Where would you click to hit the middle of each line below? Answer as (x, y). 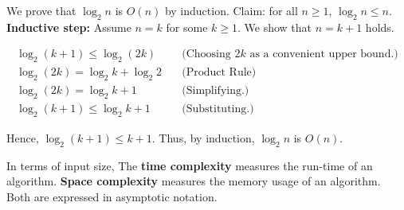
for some (187, 27)
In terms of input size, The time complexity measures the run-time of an (190, 165)
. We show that (275, 27)
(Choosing (206, 54)
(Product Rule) (219, 73)
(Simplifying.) (216, 91)
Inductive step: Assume (69, 27)
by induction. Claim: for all (231, 10)
